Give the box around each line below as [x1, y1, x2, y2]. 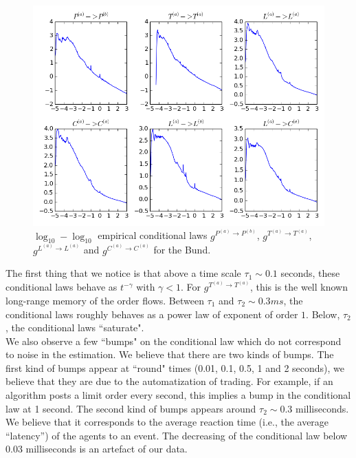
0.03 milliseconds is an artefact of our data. [5, 441, 188, 456]
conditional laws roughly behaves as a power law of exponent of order [5, 306, 298, 321]
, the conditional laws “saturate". [5, 320, 144, 335]
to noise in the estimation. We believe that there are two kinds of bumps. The [5, 347, 334, 362]
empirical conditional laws [98, 228, 208, 242]
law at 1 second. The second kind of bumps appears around [5, 401, 256, 415]
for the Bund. [153, 242, 211, 257]
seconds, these [280, 266, 340, 280]
